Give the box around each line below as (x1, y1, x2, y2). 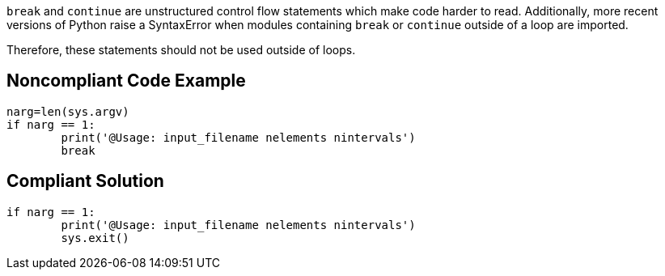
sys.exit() (61, 231, 129, 244)
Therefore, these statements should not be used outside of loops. (6, 43, 356, 57)
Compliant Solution (6, 171, 164, 192)
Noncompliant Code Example (6, 70, 246, 91)
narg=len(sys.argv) (6, 104, 129, 118)
